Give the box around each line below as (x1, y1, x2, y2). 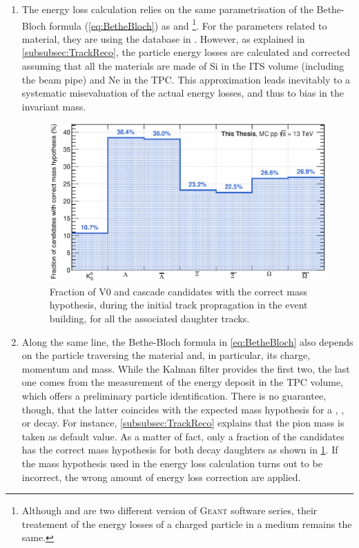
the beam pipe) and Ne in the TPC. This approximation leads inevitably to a (21, 72, 351, 86)
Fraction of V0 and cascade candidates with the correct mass (49, 284, 307, 298)
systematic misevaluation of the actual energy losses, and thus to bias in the (21, 86, 344, 100)
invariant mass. (21, 99, 86, 113)
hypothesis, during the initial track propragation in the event (49, 297, 308, 312)
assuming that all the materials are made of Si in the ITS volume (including (21, 59, 344, 73)
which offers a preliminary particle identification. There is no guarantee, (21, 388, 327, 402)
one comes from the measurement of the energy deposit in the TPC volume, (21, 375, 344, 389)
